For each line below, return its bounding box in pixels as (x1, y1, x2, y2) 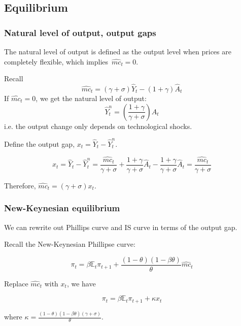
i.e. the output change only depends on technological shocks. (4, 120, 192, 131)
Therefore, (4, 180, 36, 190)
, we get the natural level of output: (36, 93, 147, 103)
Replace (4, 278, 28, 288)
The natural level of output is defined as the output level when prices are (4, 46, 231, 56)
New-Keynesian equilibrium (4, 202, 120, 214)
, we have (66, 278, 96, 288)
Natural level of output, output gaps (4, 26, 156, 39)
